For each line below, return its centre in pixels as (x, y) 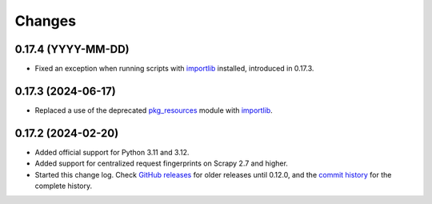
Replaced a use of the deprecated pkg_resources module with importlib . (154, 110)
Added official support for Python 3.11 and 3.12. (112, 152)
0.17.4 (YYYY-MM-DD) (72, 49)
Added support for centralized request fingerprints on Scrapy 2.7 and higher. (161, 163)
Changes (45, 21)
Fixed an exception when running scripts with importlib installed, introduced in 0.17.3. (174, 69)
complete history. (63, 186)
